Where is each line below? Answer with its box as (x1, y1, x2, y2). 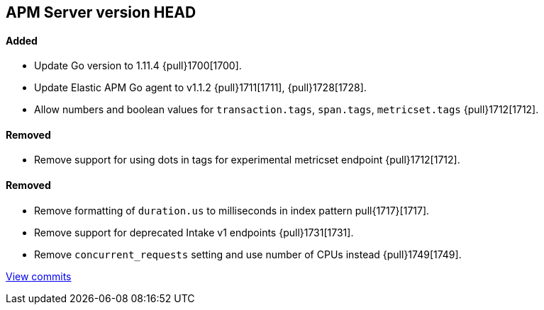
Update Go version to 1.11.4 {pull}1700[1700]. (34, 59, 242, 72)
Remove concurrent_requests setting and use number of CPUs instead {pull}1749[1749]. (34, 248, 462, 260)
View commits (6, 270, 72, 282)
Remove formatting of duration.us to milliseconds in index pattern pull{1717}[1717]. (34, 204, 430, 217)
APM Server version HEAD (6, 4, 196, 21)
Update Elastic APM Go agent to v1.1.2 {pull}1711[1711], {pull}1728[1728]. (34, 81, 367, 94)
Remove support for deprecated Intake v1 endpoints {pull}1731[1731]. (34, 226, 354, 239)
